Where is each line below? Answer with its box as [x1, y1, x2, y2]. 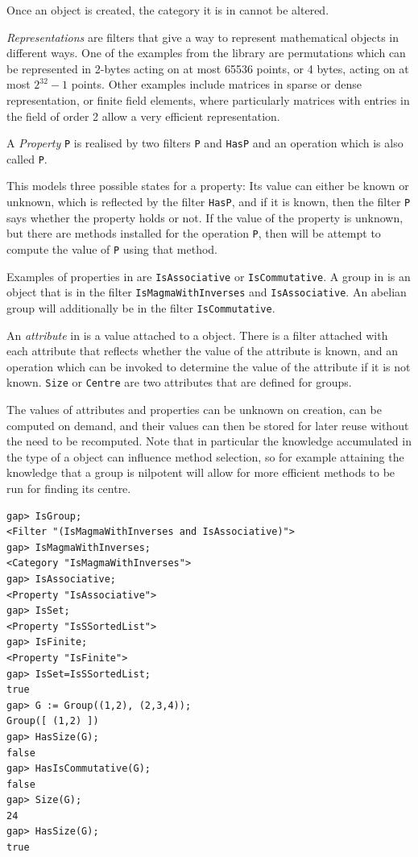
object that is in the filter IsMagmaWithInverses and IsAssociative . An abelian [6, 284, 407, 300]
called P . [6, 150, 48, 167]
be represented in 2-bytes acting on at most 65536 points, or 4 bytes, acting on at [6, 60, 409, 77]
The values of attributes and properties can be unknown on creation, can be [6, 401, 382, 418]
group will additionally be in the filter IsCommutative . [6, 299, 275, 316]
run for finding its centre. [6, 480, 131, 496]
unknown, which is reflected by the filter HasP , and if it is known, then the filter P [6, 193, 411, 210]
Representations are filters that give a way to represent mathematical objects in [6, 28, 399, 45]
